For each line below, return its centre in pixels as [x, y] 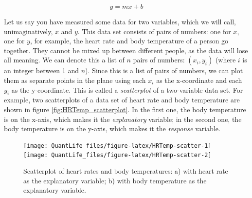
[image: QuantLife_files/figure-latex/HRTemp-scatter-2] [117, 155]
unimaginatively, [28, 31]
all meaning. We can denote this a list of [64, 60]
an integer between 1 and [42, 70]
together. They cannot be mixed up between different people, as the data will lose [126, 50]
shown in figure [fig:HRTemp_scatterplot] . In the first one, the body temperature [125, 109]
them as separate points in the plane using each [75, 80]
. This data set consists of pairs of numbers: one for [154, 31]
